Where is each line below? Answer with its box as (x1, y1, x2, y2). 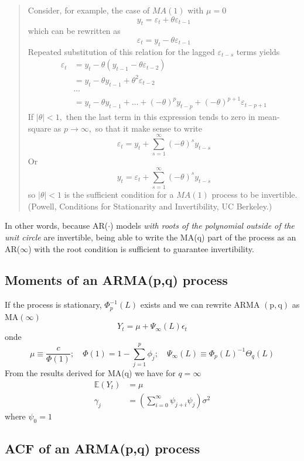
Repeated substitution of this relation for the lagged (28, 45, 215, 57)
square (28, 122, 52, 134)
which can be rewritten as (28, 25, 121, 37)
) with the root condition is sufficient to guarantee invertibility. (28, 242, 254, 254)
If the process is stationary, (5, 298, 102, 311)
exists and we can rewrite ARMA (140, 298, 260, 311)
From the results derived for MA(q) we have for (5, 367, 176, 379)
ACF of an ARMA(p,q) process (5, 439, 200, 457)
